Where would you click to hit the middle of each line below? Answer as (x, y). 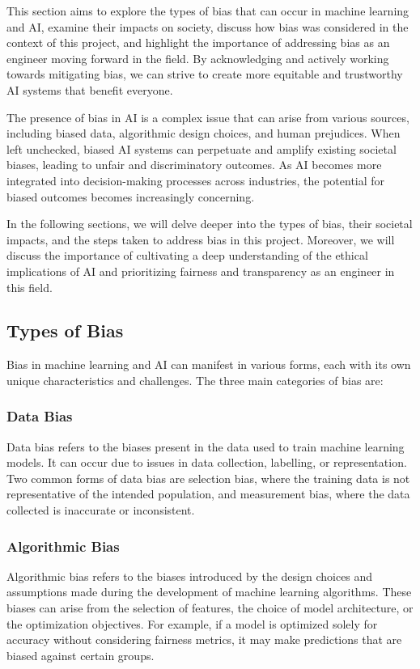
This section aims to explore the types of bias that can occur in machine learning (208, 11)
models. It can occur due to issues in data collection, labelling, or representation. (207, 462)
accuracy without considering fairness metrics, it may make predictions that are (204, 639)
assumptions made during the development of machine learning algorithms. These (209, 592)
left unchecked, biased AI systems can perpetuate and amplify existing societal (202, 148)
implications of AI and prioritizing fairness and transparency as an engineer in (201, 271)
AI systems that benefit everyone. (90, 89)
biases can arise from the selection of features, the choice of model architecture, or (210, 608)
